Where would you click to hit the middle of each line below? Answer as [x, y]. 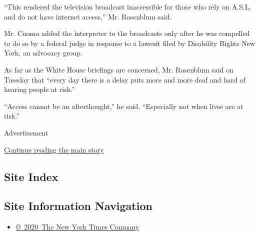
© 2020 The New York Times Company [77, 227]
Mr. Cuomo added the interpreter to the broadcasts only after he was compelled [127, 33]
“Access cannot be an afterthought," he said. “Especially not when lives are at [124, 106]
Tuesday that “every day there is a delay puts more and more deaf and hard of [125, 79]
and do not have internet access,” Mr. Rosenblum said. [88, 16]
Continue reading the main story [54, 149]
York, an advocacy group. [43, 53]
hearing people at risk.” [39, 89]
